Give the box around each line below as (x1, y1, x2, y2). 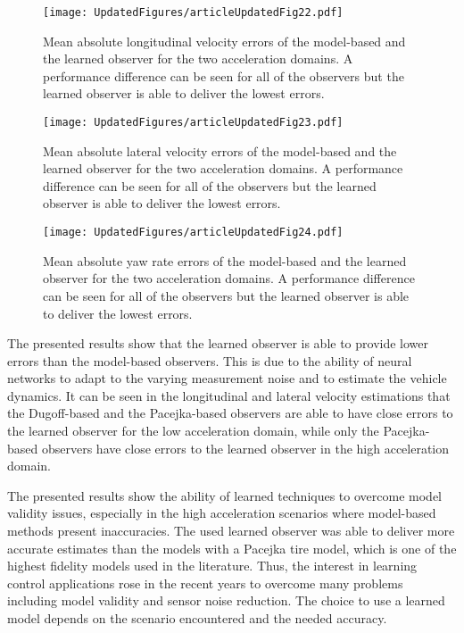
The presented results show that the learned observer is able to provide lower (7, 334, 429, 353)
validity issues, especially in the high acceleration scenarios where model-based (7, 504, 436, 522)
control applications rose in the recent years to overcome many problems (7, 573, 403, 592)
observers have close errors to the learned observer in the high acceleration (41, 438, 450, 457)
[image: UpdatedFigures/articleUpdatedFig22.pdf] (43, 6, 344, 19)
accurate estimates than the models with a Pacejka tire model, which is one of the (7, 538, 457, 557)
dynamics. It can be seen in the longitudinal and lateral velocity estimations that (7, 386, 451, 404)
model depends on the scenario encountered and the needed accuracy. (7, 609, 387, 627)
